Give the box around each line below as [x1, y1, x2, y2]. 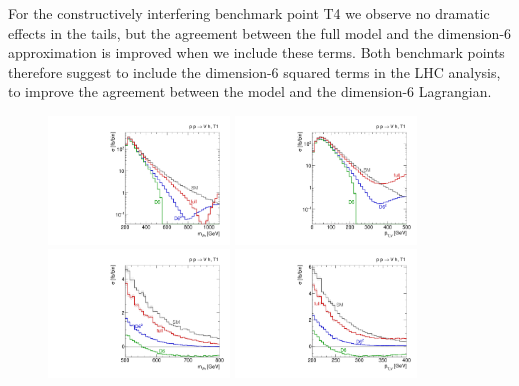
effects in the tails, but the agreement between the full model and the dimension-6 [8, 22, 512, 43]
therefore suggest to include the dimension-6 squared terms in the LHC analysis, [8, 61, 501, 82]
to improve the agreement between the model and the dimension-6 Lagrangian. [8, 81, 492, 102]
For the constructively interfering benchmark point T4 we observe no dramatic [8, 3, 490, 23]
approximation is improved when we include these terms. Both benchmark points [8, 42, 505, 63]
